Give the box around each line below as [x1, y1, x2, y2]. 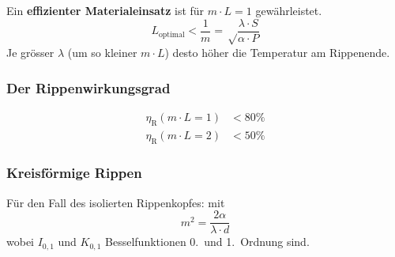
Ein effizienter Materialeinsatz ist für [6, 2, 205, 18]
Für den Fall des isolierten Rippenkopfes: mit [6, 194, 225, 210]
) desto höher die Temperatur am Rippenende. [164, 44, 390, 61]
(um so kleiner [67, 44, 137, 61]
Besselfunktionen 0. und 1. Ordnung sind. [105, 233, 310, 250]
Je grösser [6, 44, 55, 61]
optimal [158, 30, 185, 39]
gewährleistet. [255, 2, 322, 18]
